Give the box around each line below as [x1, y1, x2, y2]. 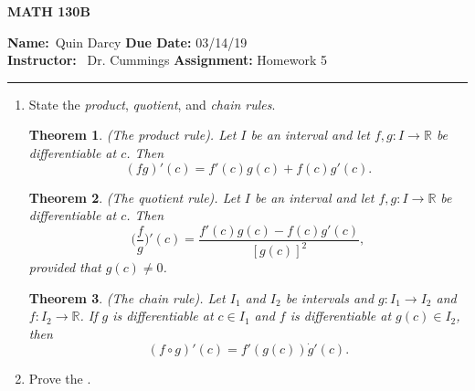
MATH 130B [7, 2, 90, 20]
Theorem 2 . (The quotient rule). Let [28, 187, 240, 206]
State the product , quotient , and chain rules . [28, 94, 276, 113]
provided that [28, 258, 101, 277]
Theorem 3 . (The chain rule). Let [28, 288, 226, 307]
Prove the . [28, 368, 91, 387]
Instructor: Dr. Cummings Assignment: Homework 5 [7, 50, 327, 69]
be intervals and [285, 288, 375, 307]
